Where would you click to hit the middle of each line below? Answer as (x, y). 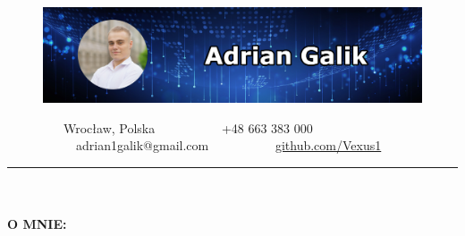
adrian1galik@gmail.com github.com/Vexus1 (228, 145)
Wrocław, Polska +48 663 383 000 (188, 127)
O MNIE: (37, 224)
